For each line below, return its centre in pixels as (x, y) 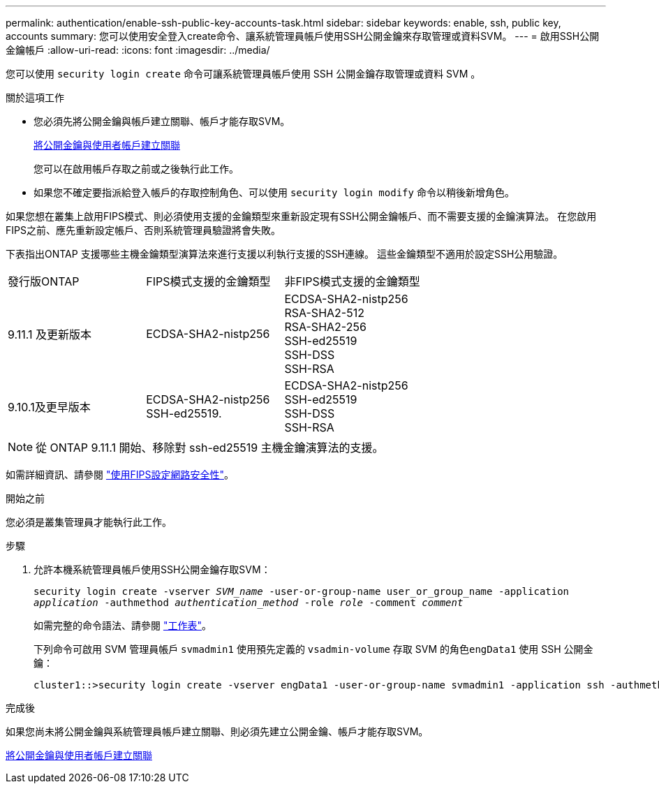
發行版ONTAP (44, 281)
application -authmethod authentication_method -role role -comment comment (249, 603)
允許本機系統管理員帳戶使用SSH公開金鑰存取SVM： (152, 569)
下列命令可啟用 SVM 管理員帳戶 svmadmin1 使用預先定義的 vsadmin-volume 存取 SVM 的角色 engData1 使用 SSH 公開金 (313, 649)
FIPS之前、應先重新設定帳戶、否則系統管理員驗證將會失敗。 (143, 230)
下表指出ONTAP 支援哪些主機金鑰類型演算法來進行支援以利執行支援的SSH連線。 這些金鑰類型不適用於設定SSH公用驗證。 (284, 254)
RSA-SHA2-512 (324, 313)
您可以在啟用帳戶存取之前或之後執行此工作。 (136, 169)
